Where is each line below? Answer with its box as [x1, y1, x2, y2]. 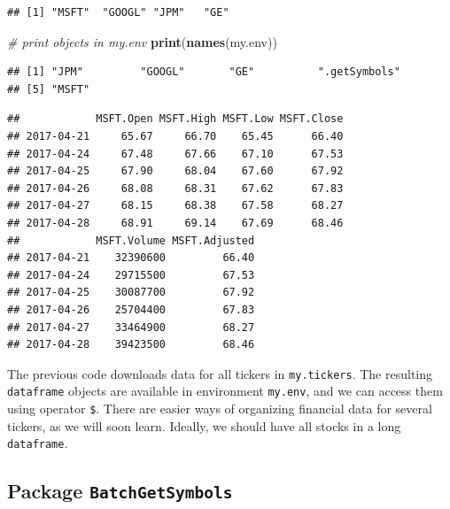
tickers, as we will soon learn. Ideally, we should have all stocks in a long [7, 416, 401, 435]
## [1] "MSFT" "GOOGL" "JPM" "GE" [7, 6, 229, 19]
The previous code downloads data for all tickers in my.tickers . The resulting [7, 364, 433, 382]
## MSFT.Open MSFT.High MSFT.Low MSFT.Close [7, 112, 344, 126]
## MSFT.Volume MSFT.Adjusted [7, 234, 255, 247]
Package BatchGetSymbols [7, 477, 233, 505]
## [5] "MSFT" [7, 82, 90, 96]
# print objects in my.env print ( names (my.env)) [7, 32, 277, 50]
